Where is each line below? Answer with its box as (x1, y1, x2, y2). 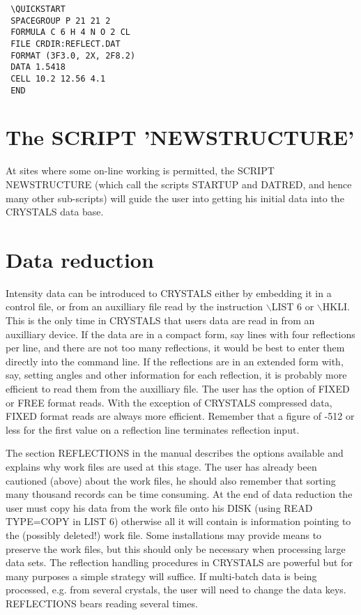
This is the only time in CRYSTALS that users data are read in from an (6, 313, 315, 328)
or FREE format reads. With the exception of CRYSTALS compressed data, (6, 395, 332, 409)
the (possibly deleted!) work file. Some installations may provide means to (6, 527, 322, 542)
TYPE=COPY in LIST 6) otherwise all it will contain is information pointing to (6, 514, 351, 529)
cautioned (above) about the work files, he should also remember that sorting (6, 473, 336, 487)
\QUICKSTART (10, 4, 66, 14)
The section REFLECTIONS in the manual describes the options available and (6, 446, 344, 460)
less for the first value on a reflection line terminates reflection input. (6, 422, 300, 436)
